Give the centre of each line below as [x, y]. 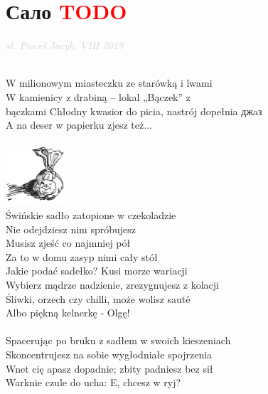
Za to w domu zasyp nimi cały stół [82, 256]
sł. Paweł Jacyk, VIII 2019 [65, 45]
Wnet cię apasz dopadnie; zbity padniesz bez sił [109, 368]
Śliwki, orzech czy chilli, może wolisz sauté [98, 298]
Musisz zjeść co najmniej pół [68, 243]
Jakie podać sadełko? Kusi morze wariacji [97, 271]
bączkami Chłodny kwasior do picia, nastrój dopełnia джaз [134, 111]
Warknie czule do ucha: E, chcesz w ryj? [93, 382]
